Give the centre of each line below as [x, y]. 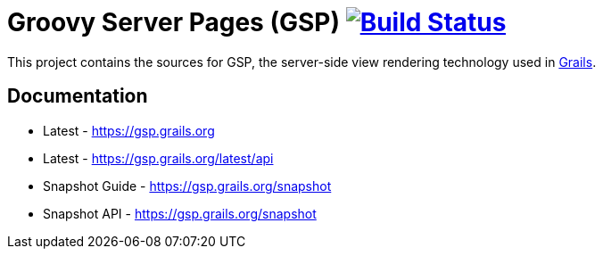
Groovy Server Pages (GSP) [174, 22]
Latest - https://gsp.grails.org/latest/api [158, 158]
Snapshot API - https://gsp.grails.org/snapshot [180, 213]
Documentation [78, 96]
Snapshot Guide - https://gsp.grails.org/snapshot [187, 186]
